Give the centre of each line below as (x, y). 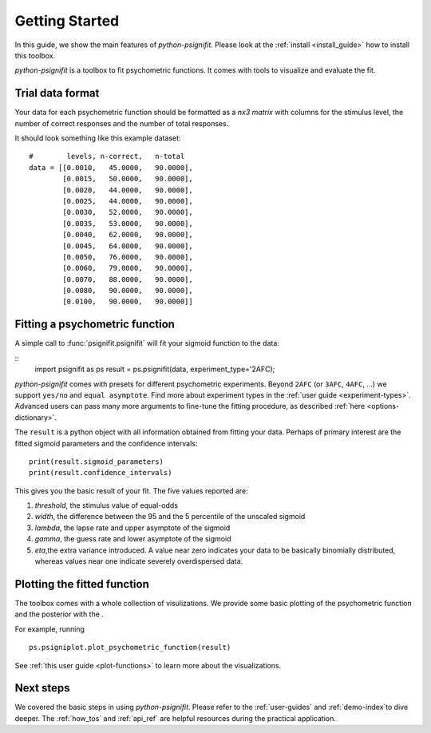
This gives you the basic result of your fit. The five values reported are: (132, 490)
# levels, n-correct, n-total (107, 157)
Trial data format (57, 93)
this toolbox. (35, 55)
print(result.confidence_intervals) (101, 473)
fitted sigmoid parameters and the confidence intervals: (106, 443)
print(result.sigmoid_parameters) (96, 462)
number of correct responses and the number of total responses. (122, 123)
